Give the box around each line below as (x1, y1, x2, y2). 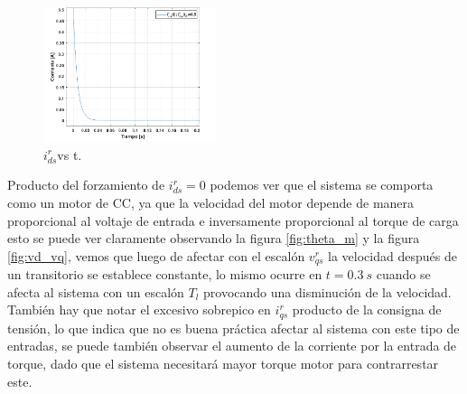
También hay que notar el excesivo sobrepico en (7, 300, 271, 319)
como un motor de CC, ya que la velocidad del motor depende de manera (7, 193, 415, 212)
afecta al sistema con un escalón (7, 282, 184, 301)
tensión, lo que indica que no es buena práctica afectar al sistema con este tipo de (7, 318, 460, 337)
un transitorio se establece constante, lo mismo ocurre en (7, 265, 322, 284)
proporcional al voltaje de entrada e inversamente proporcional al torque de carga (7, 211, 459, 230)
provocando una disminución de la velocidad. (203, 282, 452, 301)
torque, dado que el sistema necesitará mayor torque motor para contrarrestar (7, 354, 439, 373)
